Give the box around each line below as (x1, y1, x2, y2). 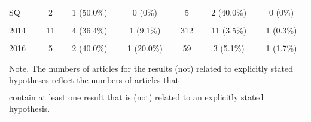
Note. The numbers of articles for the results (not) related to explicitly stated (9, 62, 294, 74)
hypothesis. (9, 102, 50, 115)
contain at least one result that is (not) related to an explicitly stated (9, 90, 264, 103)
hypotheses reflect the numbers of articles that (9, 74, 179, 86)
